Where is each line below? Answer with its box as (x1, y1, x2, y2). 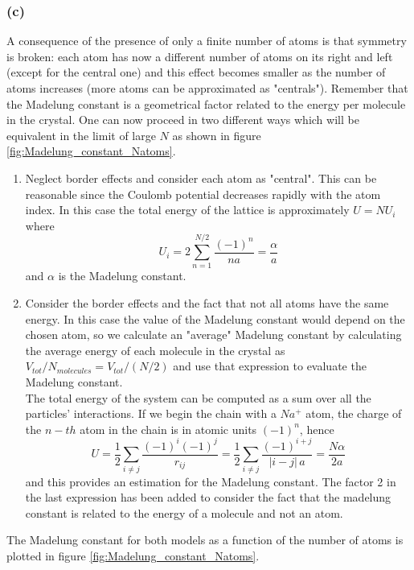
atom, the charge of (305, 405, 402, 422)
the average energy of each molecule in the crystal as (25, 341, 285, 358)
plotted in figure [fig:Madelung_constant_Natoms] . (6, 547, 260, 564)
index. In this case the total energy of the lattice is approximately (25, 201, 350, 218)
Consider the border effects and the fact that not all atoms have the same (25, 295, 389, 312)
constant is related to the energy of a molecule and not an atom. (25, 504, 343, 521)
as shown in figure (172, 126, 261, 143)
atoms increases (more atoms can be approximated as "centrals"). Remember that (6, 80, 408, 96)
